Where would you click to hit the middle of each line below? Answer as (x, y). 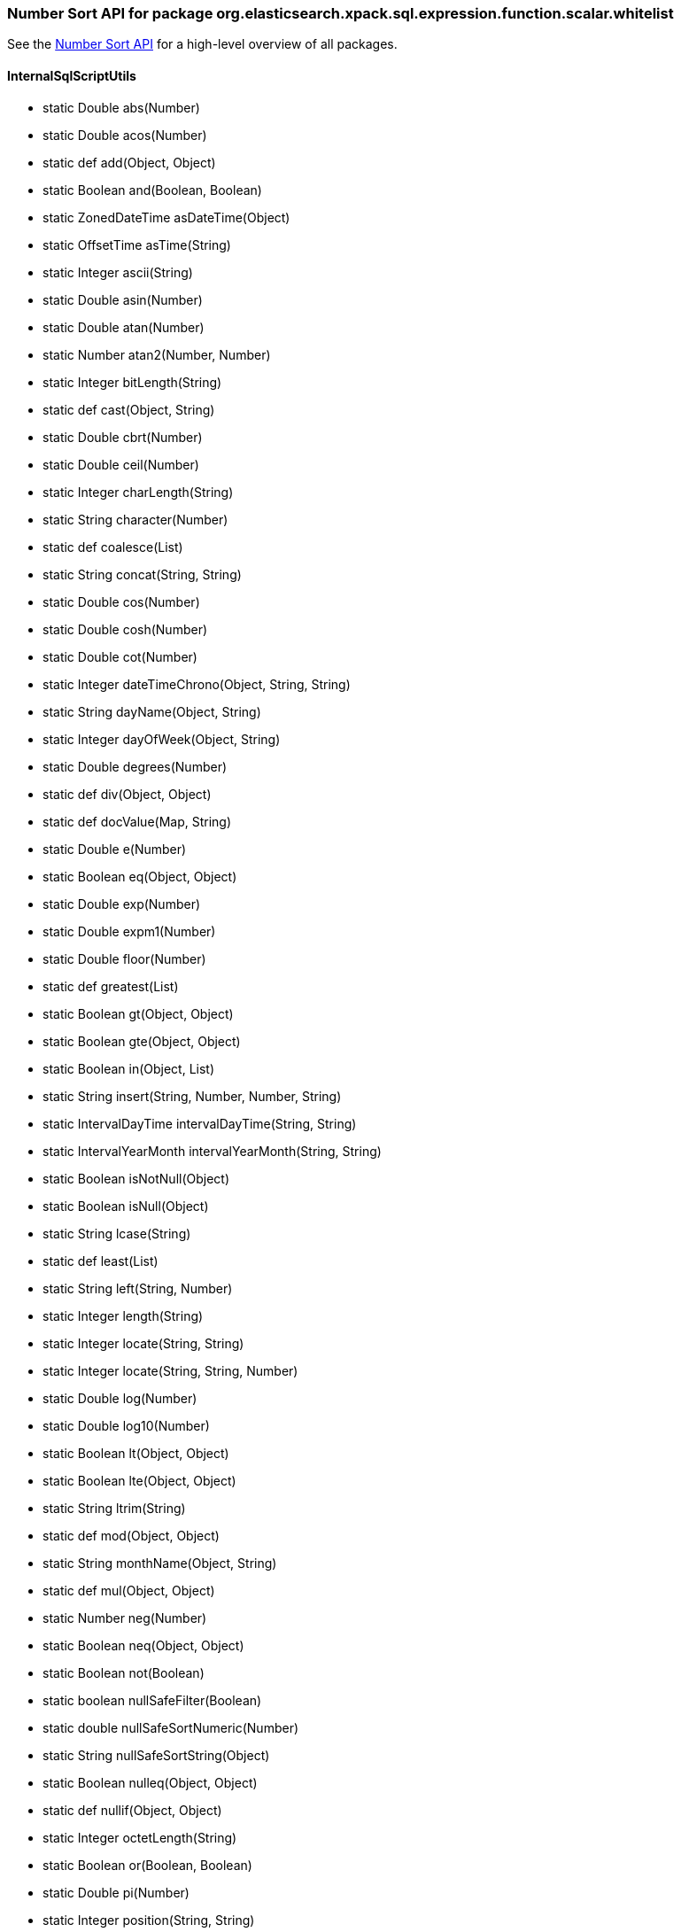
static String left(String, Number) (138, 1288)
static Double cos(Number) (121, 601)
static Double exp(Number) (122, 904)
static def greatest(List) (111, 986)
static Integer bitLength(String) (132, 382)
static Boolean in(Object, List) (129, 1068)
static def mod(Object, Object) (131, 1535)
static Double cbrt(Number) (123, 437)
